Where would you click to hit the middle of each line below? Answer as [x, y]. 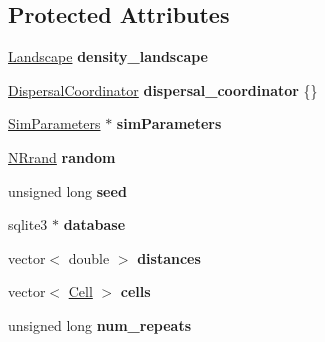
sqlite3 [28, 224]
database [94, 224]
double [89, 257]
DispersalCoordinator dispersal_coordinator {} [163, 89]
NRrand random [62, 156]
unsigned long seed [67, 190]
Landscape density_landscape [108, 56]
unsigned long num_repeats [100, 324]
